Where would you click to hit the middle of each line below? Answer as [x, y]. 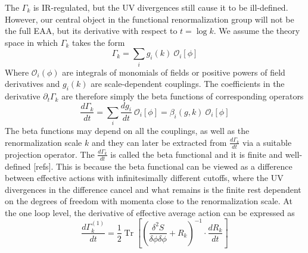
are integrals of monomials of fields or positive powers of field [174, 72]
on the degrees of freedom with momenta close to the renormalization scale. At [149, 201]
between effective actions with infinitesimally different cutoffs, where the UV [144, 178]
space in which [32, 42]
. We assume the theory [257, 31]
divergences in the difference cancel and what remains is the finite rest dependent [153, 189]
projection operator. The [50, 154]
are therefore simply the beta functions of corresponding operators [183, 96]
